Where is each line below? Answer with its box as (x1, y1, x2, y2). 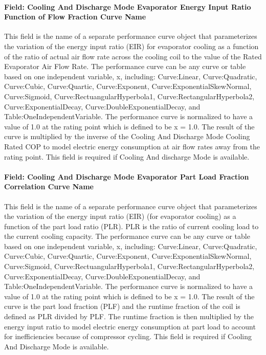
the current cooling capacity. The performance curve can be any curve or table (4, 231, 250, 241)
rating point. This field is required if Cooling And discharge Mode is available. (4, 151, 250, 162)
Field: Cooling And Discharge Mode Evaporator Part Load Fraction (4, 171, 249, 182)
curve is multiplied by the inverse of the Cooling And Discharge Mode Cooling (4, 131, 250, 142)
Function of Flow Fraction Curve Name (4, 11, 146, 22)
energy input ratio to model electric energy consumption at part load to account (4, 321, 256, 331)
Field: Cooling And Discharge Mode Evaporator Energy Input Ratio (4, 1, 251, 12)
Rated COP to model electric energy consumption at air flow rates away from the (4, 141, 260, 151)
